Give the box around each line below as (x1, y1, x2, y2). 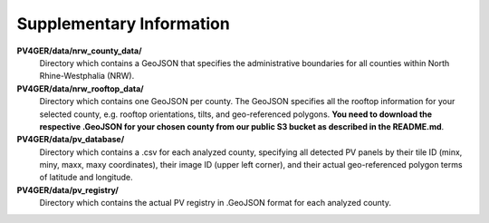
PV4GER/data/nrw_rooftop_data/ (16, 82, 144, 94)
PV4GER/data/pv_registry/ (16, 184, 120, 195)
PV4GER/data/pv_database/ (16, 134, 125, 145)
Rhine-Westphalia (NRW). (39, 71, 135, 82)
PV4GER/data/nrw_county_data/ (16, 45, 142, 56)
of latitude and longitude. (39, 172, 133, 183)
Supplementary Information (16, 14, 230, 34)
